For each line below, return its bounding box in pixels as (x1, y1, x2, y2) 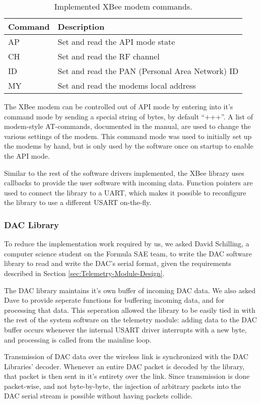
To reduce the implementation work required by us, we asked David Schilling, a (4, 238, 249, 249)
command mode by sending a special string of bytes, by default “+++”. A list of (4, 111, 253, 121)
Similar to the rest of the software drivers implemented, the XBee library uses (4, 167, 244, 178)
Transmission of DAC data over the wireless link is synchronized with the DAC (4, 351, 248, 362)
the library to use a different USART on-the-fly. (4, 197, 152, 208)
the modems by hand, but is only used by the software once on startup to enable (4, 141, 253, 151)
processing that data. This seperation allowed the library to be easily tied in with (4, 304, 255, 315)
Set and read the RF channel (57, 50, 160, 62)
